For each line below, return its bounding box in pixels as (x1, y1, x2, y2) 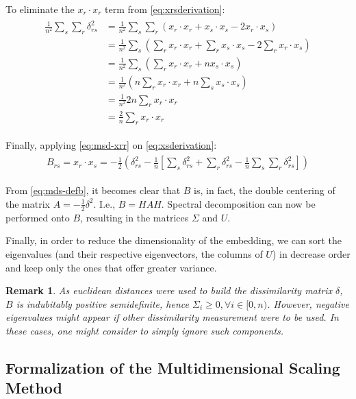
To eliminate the (5, 2, 75, 16)
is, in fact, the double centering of (194, 183, 335, 197)
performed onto (5, 210, 70, 224)
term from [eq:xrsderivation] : (105, 2, 225, 16)
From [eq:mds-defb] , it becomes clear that (5, 183, 181, 197)
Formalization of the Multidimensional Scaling (5, 356, 340, 378)
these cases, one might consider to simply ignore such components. (5, 323, 284, 337)
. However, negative (267, 296, 349, 311)
